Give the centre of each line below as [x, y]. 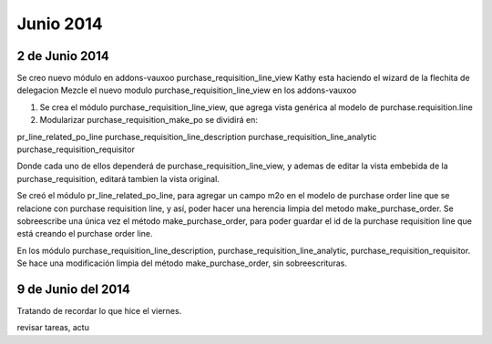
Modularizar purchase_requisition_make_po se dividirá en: [149, 120]
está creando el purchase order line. [85, 234]
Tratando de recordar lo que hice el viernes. [99, 311]
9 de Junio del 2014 [74, 289]
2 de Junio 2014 [63, 56]
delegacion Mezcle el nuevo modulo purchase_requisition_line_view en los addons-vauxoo [187, 90]
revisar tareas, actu [53, 328]
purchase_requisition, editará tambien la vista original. [118, 178]
